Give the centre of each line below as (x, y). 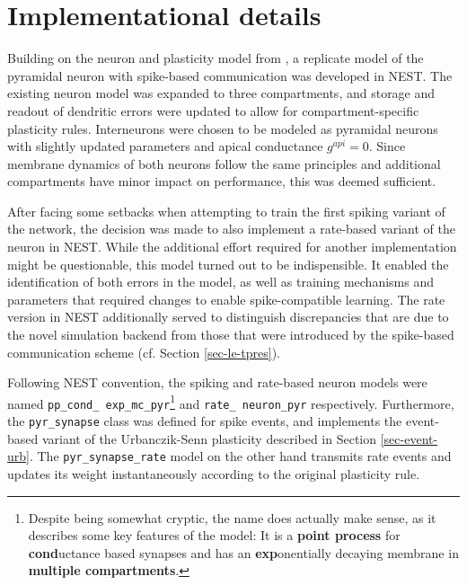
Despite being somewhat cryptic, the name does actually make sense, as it (232, 517)
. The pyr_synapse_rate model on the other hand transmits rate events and (240, 456)
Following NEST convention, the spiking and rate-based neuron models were (217, 382)
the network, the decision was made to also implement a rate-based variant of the (231, 229)
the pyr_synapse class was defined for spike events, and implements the (205, 421)
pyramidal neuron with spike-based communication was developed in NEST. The (230, 75)
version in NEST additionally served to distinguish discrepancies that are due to (228, 317)
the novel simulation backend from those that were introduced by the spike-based (231, 335)
